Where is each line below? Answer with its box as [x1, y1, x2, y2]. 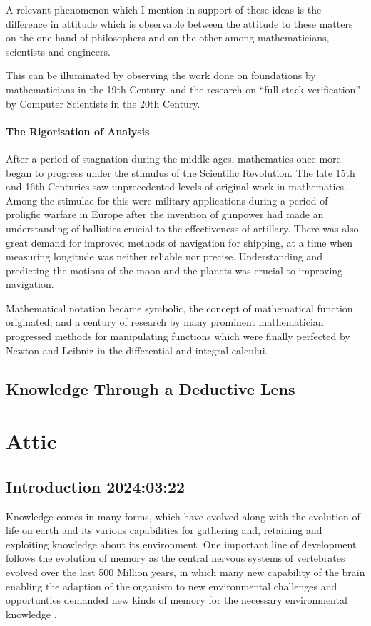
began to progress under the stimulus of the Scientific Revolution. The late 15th [6, 165, 355, 180]
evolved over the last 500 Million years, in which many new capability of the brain [6, 565, 365, 579]
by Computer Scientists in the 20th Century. [6, 96, 200, 111]
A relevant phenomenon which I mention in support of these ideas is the [6, 2, 322, 16]
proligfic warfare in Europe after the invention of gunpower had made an [6, 207, 324, 222]
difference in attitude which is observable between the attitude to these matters [6, 16, 353, 31]
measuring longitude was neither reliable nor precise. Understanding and [6, 249, 322, 264]
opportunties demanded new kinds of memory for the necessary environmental [6, 592, 347, 607]
